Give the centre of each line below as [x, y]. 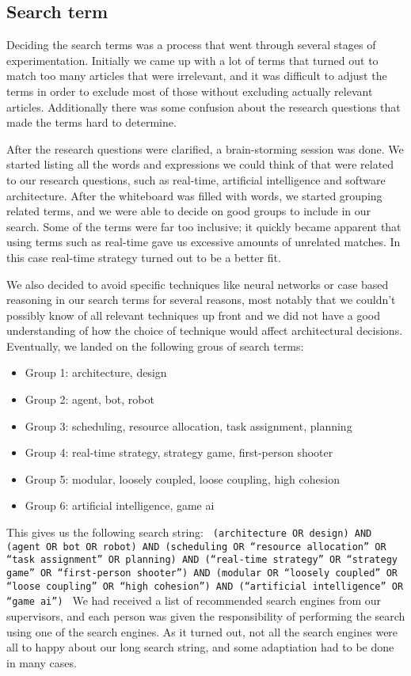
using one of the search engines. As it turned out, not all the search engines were [202, 631]
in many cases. [42, 662]
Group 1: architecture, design [96, 372]
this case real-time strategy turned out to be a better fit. [144, 257]
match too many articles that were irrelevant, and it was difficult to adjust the [197, 76]
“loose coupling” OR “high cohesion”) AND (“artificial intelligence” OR [205, 586]
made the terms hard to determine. [91, 122]
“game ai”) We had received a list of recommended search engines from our [194, 600]
